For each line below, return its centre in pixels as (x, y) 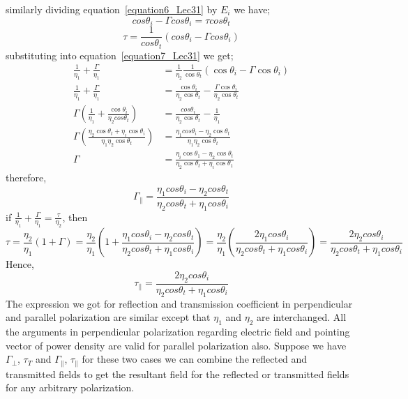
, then (75, 217)
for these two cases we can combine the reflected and (195, 359)
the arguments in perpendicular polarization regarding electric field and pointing (178, 331)
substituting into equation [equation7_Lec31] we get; (120, 55)
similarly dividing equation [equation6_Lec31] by (112, 9)
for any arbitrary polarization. (70, 387)
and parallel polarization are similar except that (108, 317)
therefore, (26, 178)
